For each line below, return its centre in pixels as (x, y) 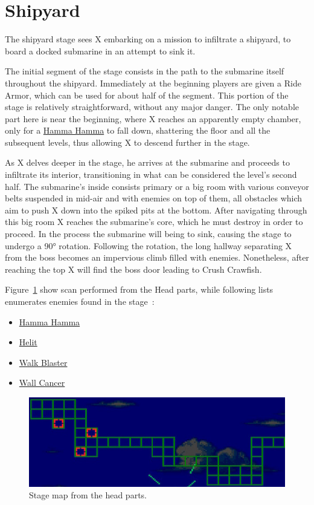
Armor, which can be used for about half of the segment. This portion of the (147, 95)
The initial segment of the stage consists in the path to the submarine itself (145, 71)
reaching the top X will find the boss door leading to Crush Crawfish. (133, 269)
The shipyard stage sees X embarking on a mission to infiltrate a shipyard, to (148, 39)
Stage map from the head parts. (88, 495)
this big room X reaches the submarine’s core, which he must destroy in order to (154, 222)
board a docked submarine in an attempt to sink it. (100, 50)
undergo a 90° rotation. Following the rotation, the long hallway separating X (149, 245)
